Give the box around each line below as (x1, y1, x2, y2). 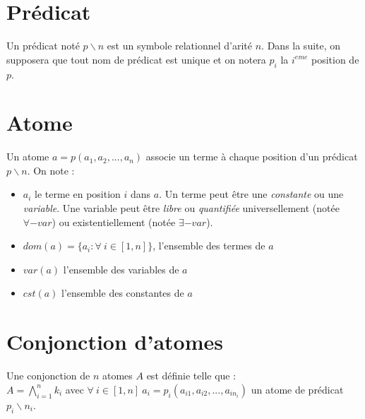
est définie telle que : (146, 368, 237, 383)
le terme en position (35, 187, 121, 201)
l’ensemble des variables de (63, 261, 179, 276)
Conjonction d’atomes (6, 327, 223, 356)
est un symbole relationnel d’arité (107, 38, 253, 53)
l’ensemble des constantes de (61, 285, 184, 300)
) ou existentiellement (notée (52, 214, 176, 229)
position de (311, 52, 359, 66)
